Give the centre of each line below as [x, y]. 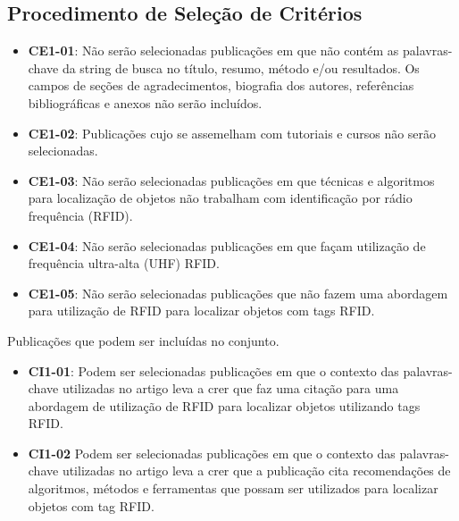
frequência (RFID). [80, 215]
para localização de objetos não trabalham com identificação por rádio [220, 198]
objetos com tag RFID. [91, 505]
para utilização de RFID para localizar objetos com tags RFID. [201, 311]
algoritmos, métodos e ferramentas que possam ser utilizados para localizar [233, 488]
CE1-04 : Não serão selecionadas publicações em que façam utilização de [227, 245]
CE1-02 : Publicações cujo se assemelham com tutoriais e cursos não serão [232, 133]
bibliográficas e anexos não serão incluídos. [145, 102]
